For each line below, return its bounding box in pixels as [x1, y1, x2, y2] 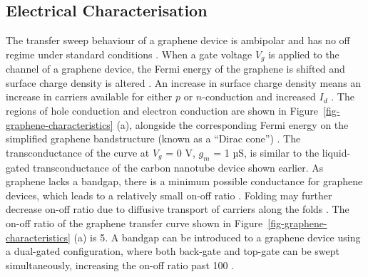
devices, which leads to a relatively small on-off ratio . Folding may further [6, 187, 332, 202]
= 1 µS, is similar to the [213, 145, 320, 160]
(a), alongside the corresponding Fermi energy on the [116, 117, 349, 132]
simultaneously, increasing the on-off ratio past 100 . [6, 257, 235, 272]
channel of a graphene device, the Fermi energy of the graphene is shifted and [6, 61, 345, 76]
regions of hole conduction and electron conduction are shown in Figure [6, 103, 319, 118]
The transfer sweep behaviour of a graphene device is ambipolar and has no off [6, 33, 350, 48]
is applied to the [268, 46, 339, 61]
